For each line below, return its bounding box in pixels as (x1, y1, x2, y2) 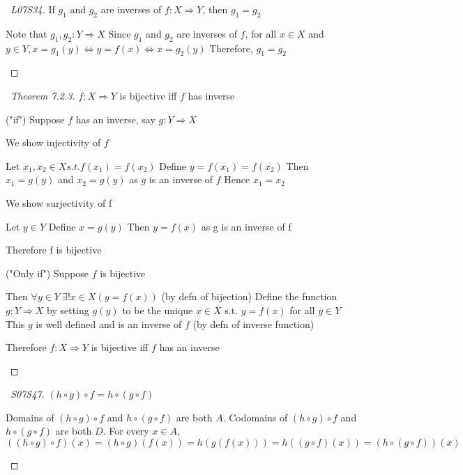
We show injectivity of (6, 135, 101, 150)
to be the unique (122, 302, 193, 317)
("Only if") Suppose (6, 265, 89, 280)
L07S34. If (10, 2, 55, 16)
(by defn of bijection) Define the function (161, 289, 337, 304)
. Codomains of (222, 410, 288, 424)
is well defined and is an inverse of (36, 316, 182, 331)
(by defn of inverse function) (192, 316, 314, 331)
